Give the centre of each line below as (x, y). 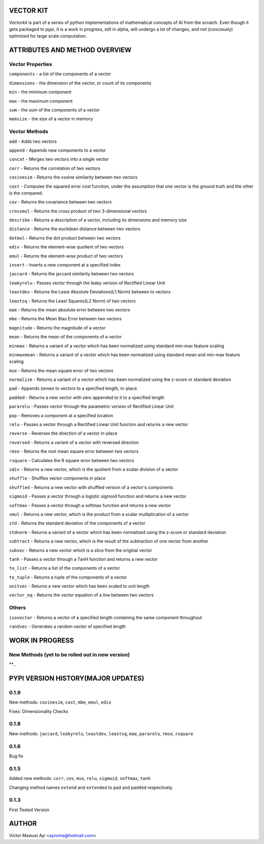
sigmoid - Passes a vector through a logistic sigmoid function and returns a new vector (98, 496)
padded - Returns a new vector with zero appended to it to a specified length (87, 397)
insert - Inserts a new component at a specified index (65, 265)
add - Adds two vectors (33, 141)
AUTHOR (23, 824)
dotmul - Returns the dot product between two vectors (65, 238)
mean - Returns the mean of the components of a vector (66, 337)
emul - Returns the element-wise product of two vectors (66, 256)
